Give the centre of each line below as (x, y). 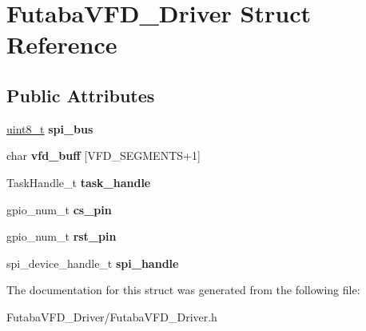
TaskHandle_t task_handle (79, 182)
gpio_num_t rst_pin (62, 236)
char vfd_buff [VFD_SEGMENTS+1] (103, 156)
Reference (62, 44)
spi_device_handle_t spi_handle (93, 263)
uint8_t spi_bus (50, 128)
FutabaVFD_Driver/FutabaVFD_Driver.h (112, 316)
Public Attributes (81, 95)
